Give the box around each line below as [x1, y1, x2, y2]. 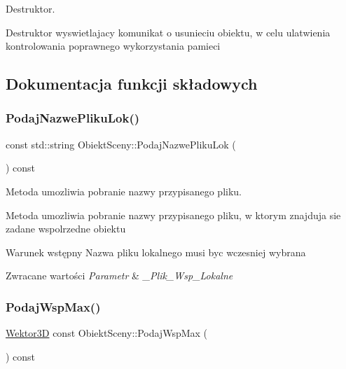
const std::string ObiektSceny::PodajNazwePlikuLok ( [6, 137, 236, 151]
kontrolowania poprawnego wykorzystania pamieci [6, 39, 221, 53]
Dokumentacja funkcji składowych [6, 73, 258, 95]
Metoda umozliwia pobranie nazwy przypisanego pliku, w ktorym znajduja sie [6, 207, 341, 222]
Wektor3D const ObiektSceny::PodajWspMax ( [6, 326, 208, 340]
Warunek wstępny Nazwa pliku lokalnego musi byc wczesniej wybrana [6, 244, 306, 259]
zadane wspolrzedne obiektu [6, 221, 126, 236]
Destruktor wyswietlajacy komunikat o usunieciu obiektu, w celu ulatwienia [6, 25, 331, 39]
